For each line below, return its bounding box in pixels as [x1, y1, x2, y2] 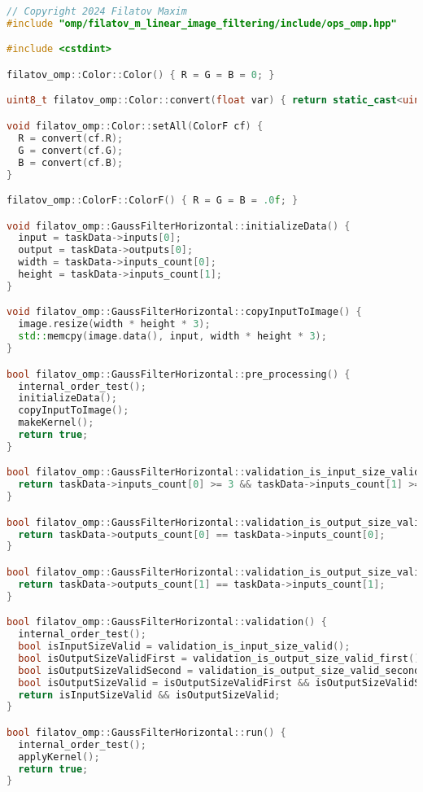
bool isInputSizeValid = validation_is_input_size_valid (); [18, 641, 351, 652]
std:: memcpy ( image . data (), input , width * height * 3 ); [18, 330, 327, 343]
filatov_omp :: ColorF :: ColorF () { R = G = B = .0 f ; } [7, 195, 299, 207]
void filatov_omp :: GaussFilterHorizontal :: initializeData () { [7, 220, 351, 232]
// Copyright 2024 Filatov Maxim [7, 6, 187, 17]
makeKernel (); [18, 417, 94, 429]
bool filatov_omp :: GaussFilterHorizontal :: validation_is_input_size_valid [7, 466, 421, 479]
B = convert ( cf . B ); [18, 156, 124, 168]
